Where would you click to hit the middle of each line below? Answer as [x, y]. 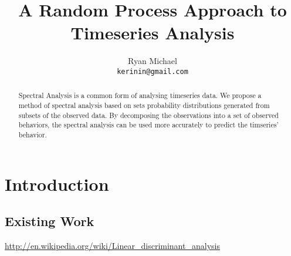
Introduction [57, 183]
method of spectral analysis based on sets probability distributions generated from [144, 105]
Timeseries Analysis [153, 33]
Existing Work [50, 221]
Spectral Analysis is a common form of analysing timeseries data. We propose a [140, 95]
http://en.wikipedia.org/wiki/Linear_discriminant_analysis [112, 246]
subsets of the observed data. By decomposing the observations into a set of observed [148, 115]
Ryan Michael [153, 61]
